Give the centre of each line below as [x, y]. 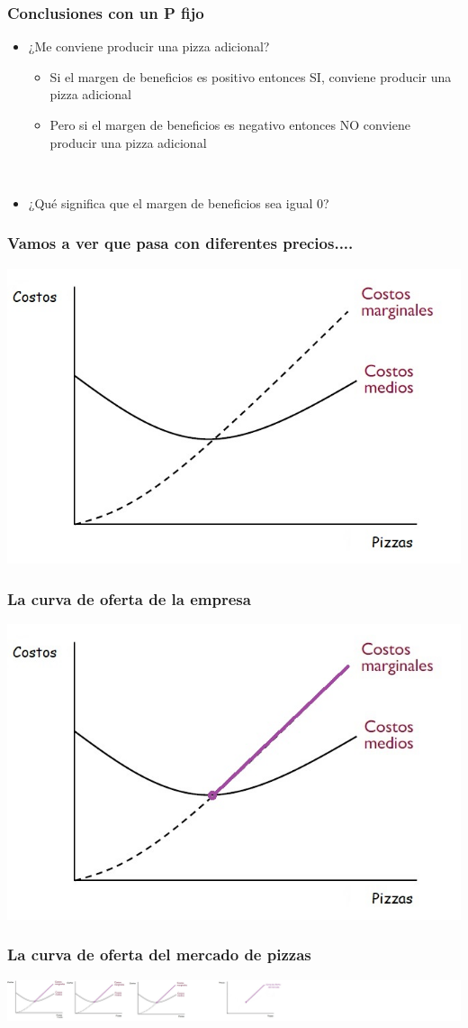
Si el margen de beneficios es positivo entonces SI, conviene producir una [251, 76]
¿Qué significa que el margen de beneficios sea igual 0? [179, 202]
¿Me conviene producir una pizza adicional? [149, 46]
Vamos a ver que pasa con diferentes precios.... [180, 243]
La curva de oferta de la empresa [129, 598]
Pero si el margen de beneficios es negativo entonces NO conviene [230, 124]
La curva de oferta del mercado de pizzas [159, 955]
